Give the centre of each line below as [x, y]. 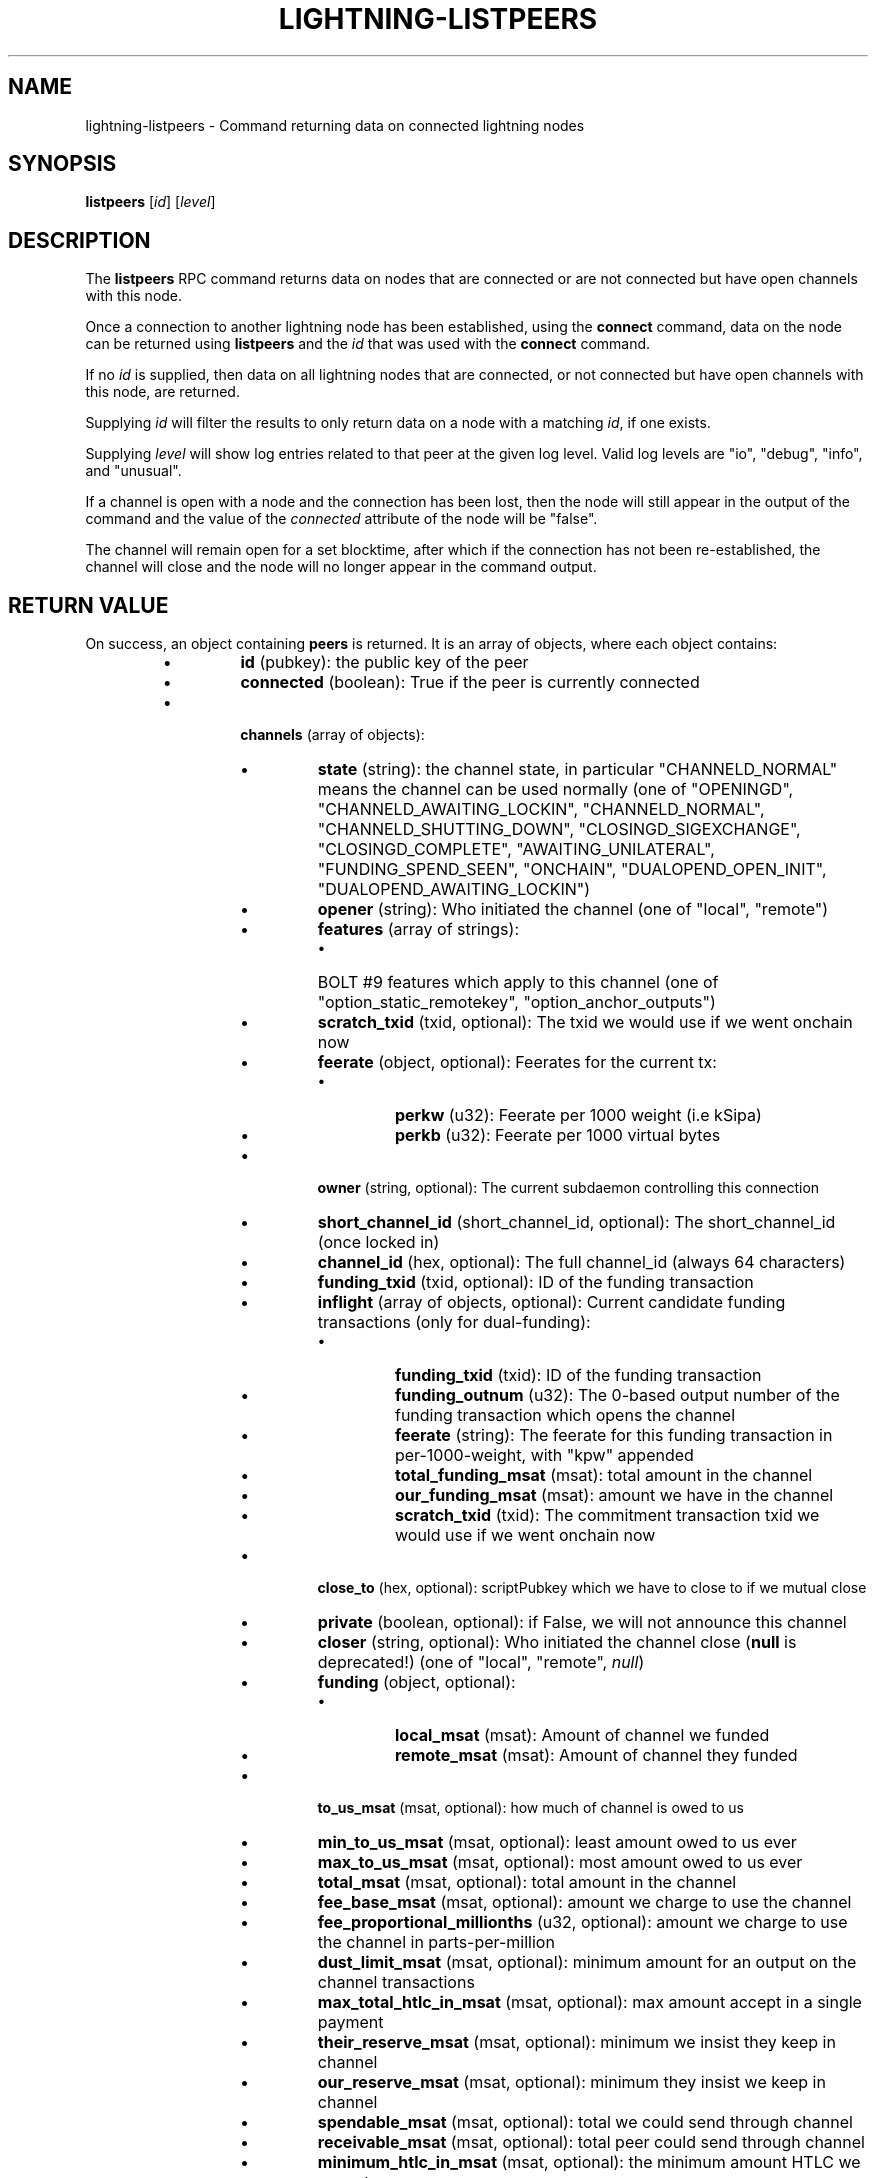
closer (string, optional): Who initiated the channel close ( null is [557, 1642]
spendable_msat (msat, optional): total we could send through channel [585, 2122]
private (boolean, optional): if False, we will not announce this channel [582, 1622]
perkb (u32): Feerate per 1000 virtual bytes [557, 1135]
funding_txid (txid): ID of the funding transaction [578, 1375]
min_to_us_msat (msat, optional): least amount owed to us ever [557, 1842]
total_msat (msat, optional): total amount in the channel [527, 1882]
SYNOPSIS [62, 164]
